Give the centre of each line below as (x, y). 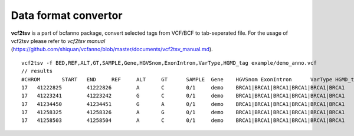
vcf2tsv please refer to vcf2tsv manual (58, 41)
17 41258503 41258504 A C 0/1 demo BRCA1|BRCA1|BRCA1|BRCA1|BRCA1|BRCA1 (183, 120)
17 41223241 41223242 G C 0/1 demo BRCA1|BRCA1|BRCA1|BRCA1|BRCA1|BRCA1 (183, 96)
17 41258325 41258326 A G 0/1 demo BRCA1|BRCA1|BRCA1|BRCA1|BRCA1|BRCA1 (183, 112)
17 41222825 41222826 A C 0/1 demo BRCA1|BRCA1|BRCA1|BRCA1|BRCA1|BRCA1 (183, 87)
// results (37, 71)
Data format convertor (67, 15)
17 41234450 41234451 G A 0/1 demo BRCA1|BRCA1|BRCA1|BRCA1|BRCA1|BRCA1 (183, 104)
